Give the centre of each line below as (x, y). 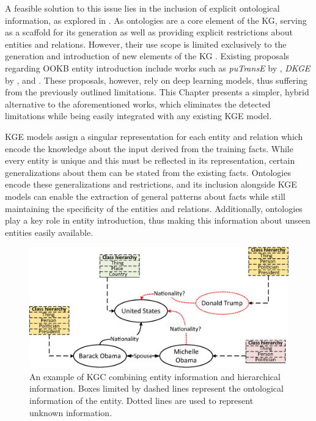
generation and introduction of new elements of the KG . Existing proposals (147, 56)
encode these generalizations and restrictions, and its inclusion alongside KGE (151, 184)
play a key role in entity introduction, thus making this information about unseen (158, 220)
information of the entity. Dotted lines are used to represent (141, 400)
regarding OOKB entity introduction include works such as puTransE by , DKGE (158, 68)
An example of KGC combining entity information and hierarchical (155, 376)
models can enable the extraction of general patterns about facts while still (145, 196)
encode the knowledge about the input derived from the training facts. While (149, 148)
